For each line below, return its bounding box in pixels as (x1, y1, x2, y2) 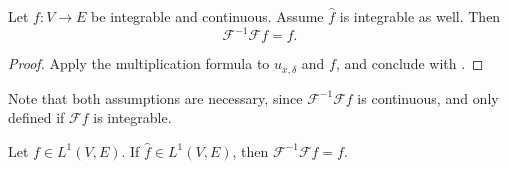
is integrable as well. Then (339, 6, 501, 26)
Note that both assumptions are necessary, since (8, 87, 303, 108)
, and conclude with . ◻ (335, 53, 484, 74)
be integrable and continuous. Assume (91, 6, 324, 26)
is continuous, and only (357, 87, 499, 108)
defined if (8, 107, 65, 128)
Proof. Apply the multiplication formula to (8, 53, 270, 74)
